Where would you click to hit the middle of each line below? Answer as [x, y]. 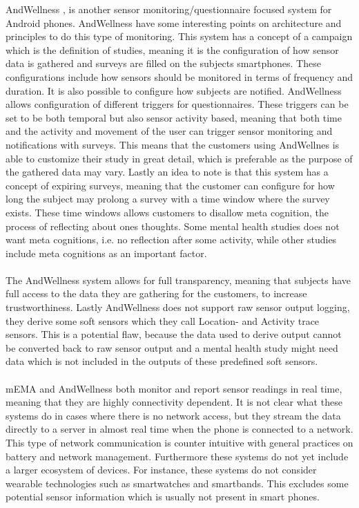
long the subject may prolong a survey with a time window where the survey [168, 199]
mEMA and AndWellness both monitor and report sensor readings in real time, [174, 388]
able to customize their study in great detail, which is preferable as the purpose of [179, 158]
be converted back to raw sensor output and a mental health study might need [172, 347]
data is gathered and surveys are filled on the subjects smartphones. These [163, 63]
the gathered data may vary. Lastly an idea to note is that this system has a [167, 172]
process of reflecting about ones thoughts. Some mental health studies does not [173, 226]
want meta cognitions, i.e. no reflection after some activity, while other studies [171, 239]
